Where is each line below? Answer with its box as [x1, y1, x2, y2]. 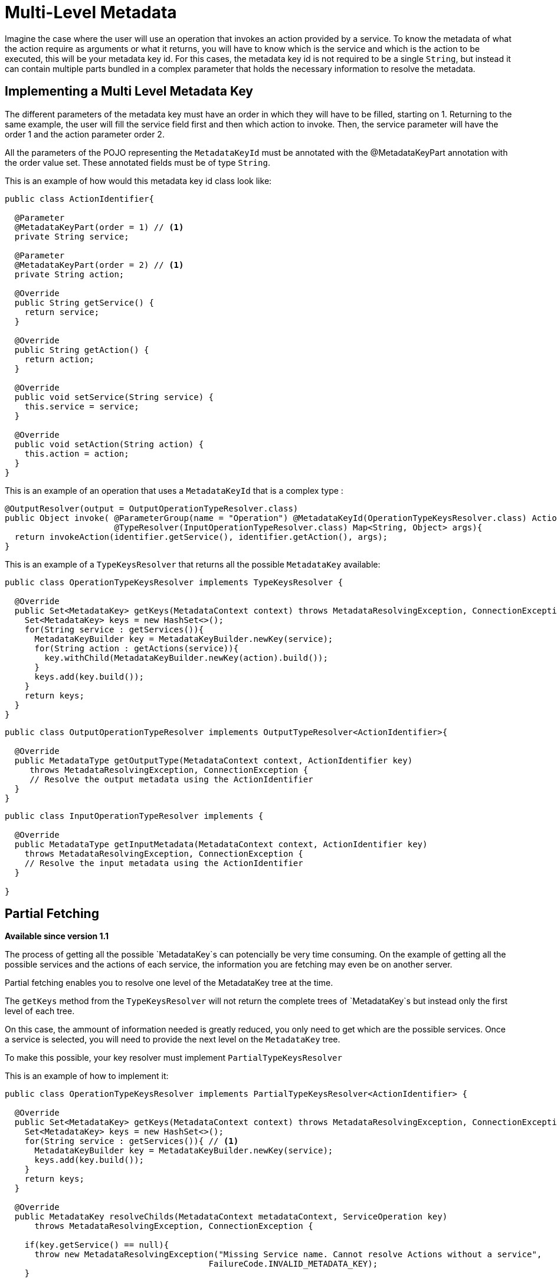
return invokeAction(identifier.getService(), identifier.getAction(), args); [14, 532, 388, 542]
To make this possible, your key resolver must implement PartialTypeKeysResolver [5, 1053, 342, 1063]
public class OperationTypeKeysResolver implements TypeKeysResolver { [5, 577, 343, 587]
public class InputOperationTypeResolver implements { [5, 811, 264, 821]
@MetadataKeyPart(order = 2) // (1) [14, 260, 184, 270]
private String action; [14, 269, 124, 279]
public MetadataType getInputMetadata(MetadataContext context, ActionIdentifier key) [14, 839, 428, 849]
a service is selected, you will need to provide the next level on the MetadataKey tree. [5, 1034, 340, 1045]
